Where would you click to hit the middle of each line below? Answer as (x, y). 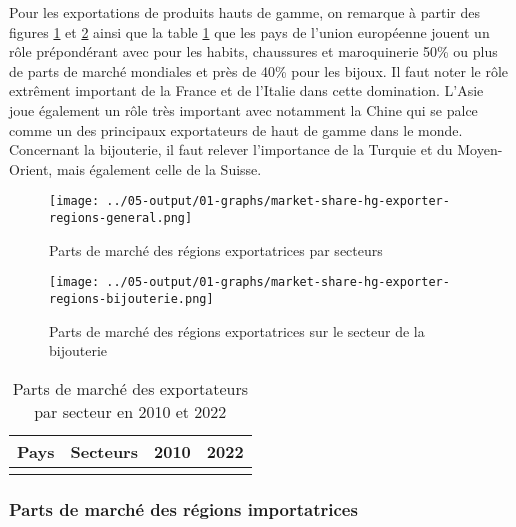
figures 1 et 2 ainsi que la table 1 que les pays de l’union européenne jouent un (249, 31)
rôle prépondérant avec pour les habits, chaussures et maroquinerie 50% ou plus (253, 51)
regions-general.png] (121, 218)
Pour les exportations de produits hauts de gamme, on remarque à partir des (245, 12)
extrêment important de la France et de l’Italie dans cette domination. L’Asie (246, 90)
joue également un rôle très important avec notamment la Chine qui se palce (243, 109)
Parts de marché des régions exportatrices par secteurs (216, 249)
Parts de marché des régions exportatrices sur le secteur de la (237, 330)
